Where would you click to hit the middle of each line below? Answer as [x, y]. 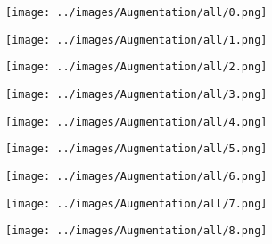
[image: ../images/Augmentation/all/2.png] [136, 67]
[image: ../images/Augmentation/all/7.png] [136, 203]
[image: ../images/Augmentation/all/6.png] [136, 176]
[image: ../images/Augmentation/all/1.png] [136, 40]
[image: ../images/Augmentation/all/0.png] [136, 12]
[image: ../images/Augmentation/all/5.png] [136, 149]
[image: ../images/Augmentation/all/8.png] [136, 231]
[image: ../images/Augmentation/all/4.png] [136, 122]
